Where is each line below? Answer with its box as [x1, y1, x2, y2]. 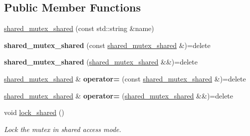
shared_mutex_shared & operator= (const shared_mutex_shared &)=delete [4, 73, 246, 83]
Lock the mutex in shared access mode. [4, 123, 121, 134]
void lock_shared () [4, 107, 64, 117]
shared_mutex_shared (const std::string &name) [4, 23, 154, 33]
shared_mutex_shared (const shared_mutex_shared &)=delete [4, 39, 211, 50]
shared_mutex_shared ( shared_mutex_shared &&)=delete [4, 56, 198, 67]
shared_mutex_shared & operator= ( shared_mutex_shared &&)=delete [4, 90, 234, 100]
